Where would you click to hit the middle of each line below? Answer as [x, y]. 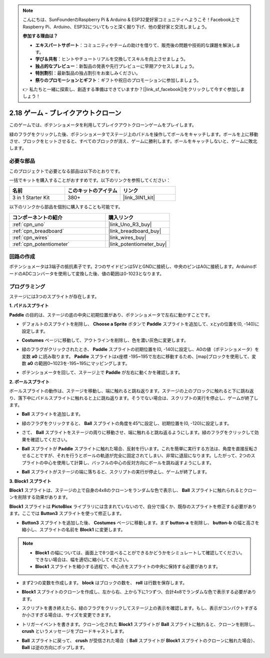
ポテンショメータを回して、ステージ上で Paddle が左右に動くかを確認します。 [102, 372]
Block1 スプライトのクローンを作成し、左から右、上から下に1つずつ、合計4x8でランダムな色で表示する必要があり [139, 592]
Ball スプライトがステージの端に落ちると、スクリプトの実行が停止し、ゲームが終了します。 [116, 472]
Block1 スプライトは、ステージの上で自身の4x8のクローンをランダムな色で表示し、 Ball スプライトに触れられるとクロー [133, 490]
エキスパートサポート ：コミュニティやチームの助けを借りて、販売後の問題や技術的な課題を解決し [135, 45]
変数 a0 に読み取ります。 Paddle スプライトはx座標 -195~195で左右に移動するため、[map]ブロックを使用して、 [137, 356]
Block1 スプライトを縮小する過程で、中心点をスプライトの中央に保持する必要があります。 [128, 566]
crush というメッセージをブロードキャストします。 [74, 631]
